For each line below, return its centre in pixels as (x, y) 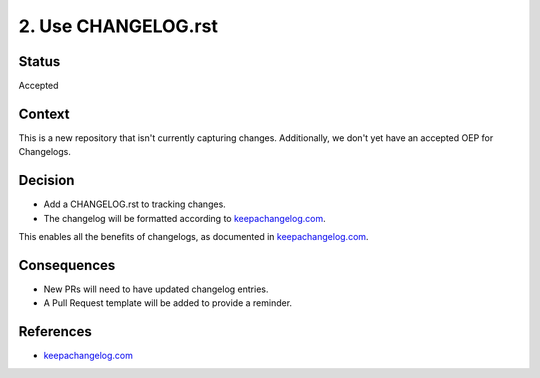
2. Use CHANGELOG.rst (118, 26)
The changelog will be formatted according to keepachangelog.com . (184, 218)
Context (44, 113)
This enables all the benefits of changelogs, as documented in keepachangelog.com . (193, 237)
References (55, 331)
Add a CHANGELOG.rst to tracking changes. (135, 204)
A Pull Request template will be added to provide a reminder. (168, 303)
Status (39, 61)
